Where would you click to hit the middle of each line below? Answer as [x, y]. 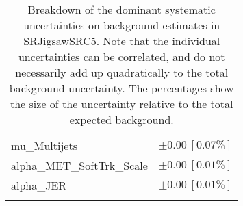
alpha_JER [39, 185]
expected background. [121, 119]
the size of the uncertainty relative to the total [121, 104]
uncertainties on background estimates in [122, 25]
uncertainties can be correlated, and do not [121, 56]
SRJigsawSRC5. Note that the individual [122, 41]
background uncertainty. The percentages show [121, 88]
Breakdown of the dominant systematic [121, 9]
